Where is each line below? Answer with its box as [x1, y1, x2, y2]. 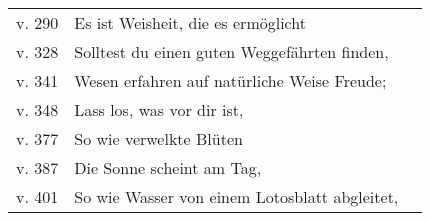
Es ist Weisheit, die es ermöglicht [74, 11, 306, 34]
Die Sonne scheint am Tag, [74, 156, 262, 179]
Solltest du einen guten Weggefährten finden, [74, 40, 389, 63]
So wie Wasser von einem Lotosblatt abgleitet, [74, 185, 399, 208]
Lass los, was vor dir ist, [74, 98, 244, 121]
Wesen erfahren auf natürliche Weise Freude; [74, 69, 387, 92]
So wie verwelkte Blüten [74, 127, 243, 150]
